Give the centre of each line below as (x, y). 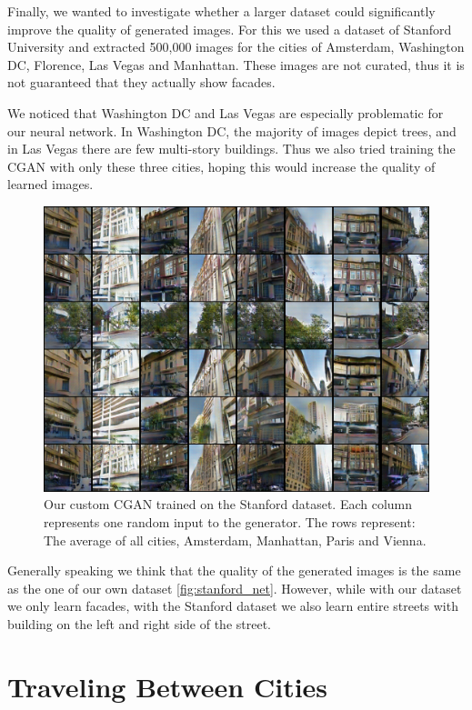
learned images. (50, 184)
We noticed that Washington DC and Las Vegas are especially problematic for (226, 112)
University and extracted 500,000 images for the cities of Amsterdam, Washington (236, 47)
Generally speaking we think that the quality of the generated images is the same (234, 570)
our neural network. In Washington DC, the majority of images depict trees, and (232, 130)
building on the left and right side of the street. (139, 623)
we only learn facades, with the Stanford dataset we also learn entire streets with (233, 606)
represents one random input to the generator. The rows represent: (230, 521)
